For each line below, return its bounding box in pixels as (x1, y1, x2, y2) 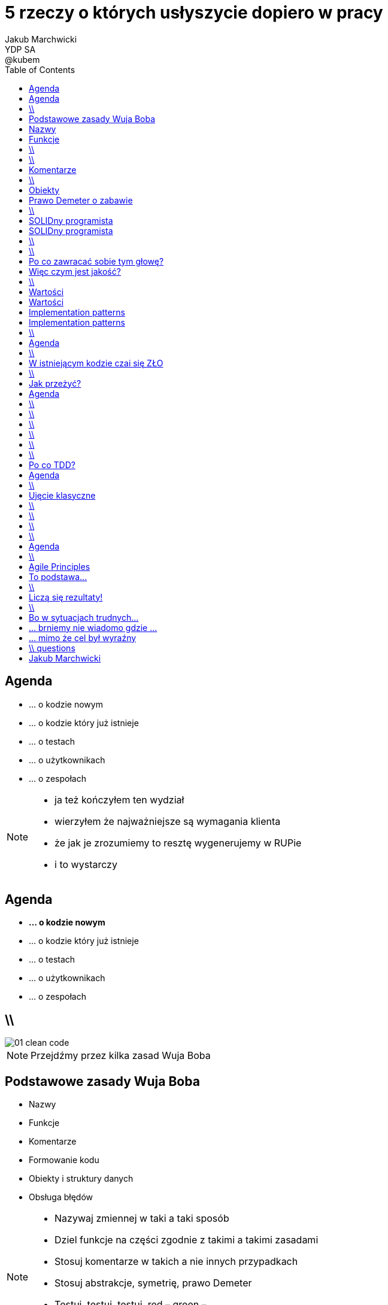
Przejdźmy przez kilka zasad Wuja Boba (31, 1049, 211, 1062)
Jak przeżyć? (29, 378, 81, 389)
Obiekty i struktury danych (29, 1173, 134, 1184)
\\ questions (29, 642, 75, 653)
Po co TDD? (29, 459, 75, 470)
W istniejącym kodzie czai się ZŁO (29, 357, 163, 368)
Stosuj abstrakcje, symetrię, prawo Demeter (54, 1277, 252, 1289)
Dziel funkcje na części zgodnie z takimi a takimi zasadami (54, 1234, 319, 1246)
